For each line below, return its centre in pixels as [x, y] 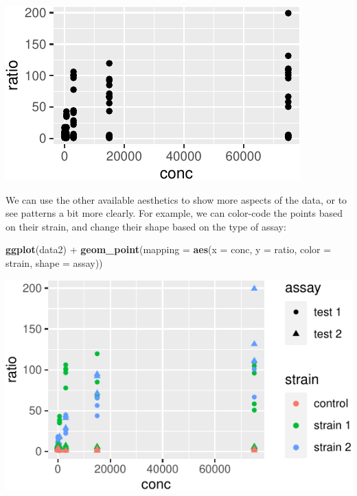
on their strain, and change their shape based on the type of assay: [146, 226]
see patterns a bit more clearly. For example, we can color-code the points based [174, 213]
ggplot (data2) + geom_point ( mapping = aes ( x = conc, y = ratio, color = [169, 249]
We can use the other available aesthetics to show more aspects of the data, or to [176, 199]
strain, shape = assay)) [54, 262]
